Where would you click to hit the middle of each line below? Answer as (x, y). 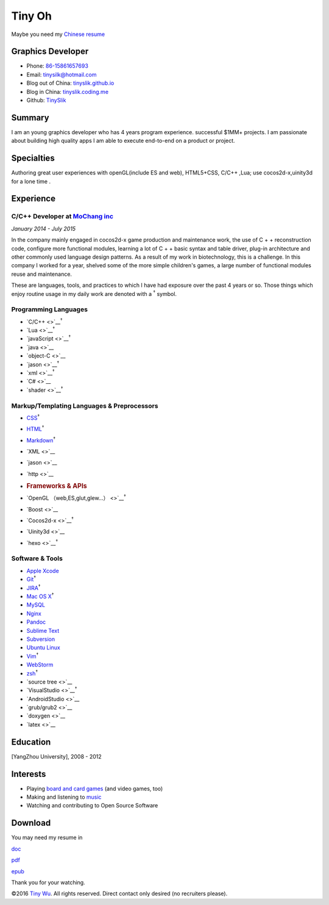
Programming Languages (50, 309)
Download (31, 823)
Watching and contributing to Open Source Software (92, 806)
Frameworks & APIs (57, 486)
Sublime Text (43, 630)
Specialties (33, 158)
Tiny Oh (31, 16)
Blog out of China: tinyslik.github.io (70, 83)
